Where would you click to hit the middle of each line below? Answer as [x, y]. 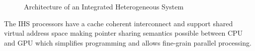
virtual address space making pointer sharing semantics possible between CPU [124, 33]
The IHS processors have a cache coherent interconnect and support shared [119, 23]
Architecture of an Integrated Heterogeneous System [104, 6]
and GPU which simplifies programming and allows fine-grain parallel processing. [128, 42]
